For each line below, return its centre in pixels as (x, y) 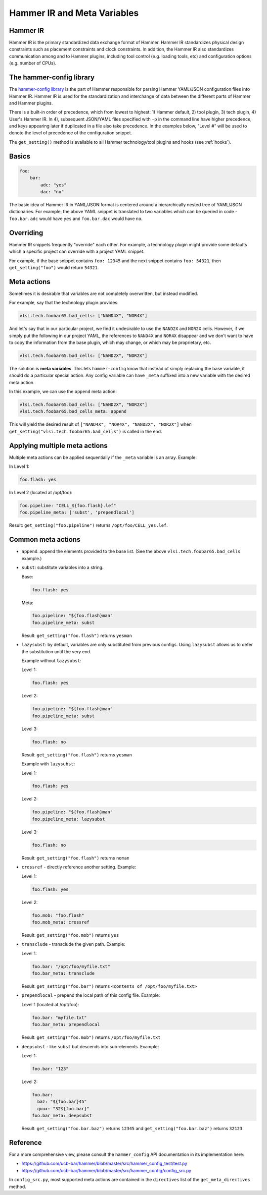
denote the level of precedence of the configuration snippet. (71, 133)
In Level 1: (19, 466)
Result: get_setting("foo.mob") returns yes (70, 935)
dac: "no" (52, 192)
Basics (20, 156)
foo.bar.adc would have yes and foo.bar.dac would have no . (76, 219)
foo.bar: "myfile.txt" (59, 1018)
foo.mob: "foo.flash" (58, 915)
